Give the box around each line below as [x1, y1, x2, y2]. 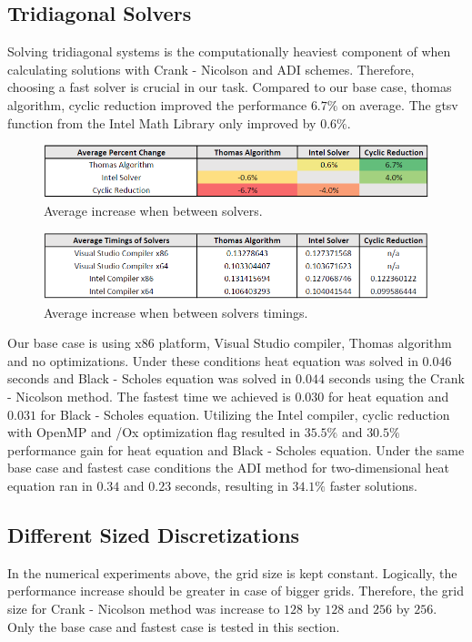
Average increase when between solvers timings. [44, 302, 308, 321]
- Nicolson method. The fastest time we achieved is [7, 387, 291, 406]
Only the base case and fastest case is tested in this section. [7, 617, 340, 636]
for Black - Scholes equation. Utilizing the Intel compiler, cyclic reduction [40, 404, 450, 423]
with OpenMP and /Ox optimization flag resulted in [7, 423, 300, 442]
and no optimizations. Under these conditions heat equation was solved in [7, 351, 418, 370]
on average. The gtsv [342, 95, 458, 114]
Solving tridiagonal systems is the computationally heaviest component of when [7, 42, 451, 61]
